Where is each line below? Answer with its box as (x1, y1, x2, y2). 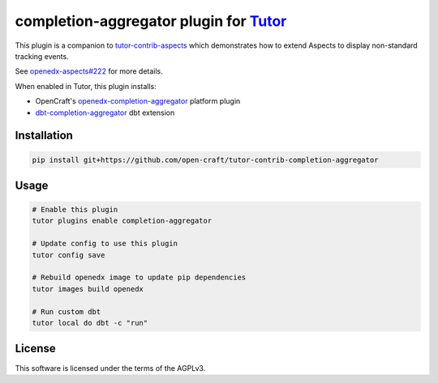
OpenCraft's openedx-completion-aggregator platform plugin (35, 96, 241, 106)
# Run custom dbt (32, 307, 101, 316)
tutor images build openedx (32, 284, 144, 293)
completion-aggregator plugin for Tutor (15, 12, 287, 30)
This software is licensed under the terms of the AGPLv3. (15, 363, 206, 372)
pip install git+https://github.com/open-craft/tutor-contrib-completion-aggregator (32, 155, 379, 164)
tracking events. (15, 51, 69, 61)
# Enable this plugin (32, 205, 118, 215)
